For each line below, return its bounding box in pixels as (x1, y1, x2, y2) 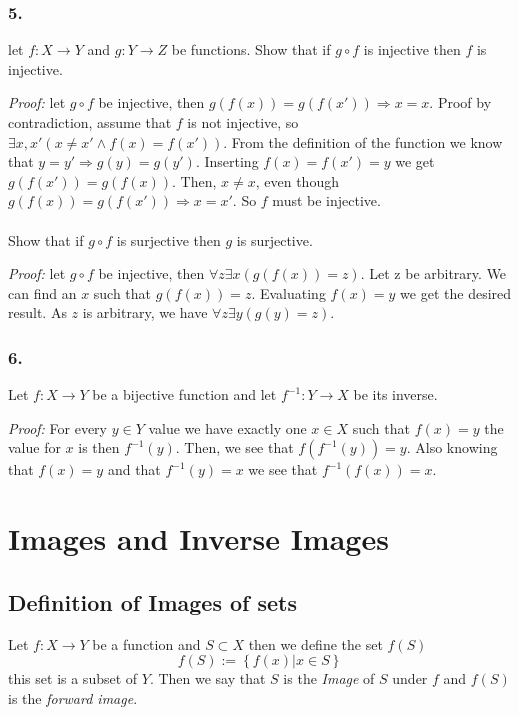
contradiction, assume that (8, 112, 172, 132)
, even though (255, 170, 339, 191)
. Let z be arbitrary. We (360, 263, 507, 284)
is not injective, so (187, 112, 299, 132)
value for (8, 437, 61, 458)
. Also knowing (406, 437, 498, 458)
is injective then (363, 39, 461, 60)
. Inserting (195, 151, 259, 172)
